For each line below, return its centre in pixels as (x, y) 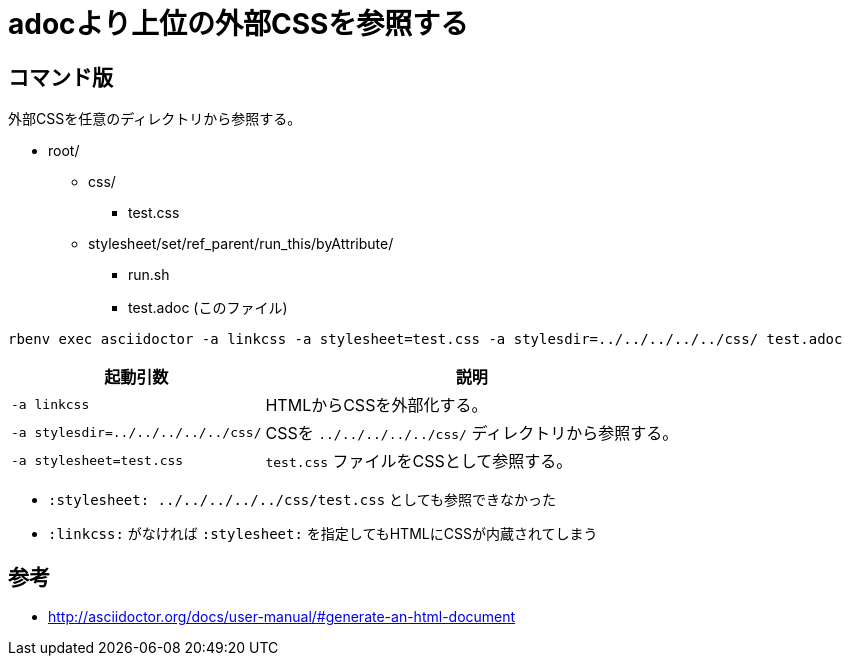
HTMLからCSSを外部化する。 (376, 405)
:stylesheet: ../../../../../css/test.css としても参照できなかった (302, 500)
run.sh (149, 275)
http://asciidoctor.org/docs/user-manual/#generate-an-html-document (282, 617)
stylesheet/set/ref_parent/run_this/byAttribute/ (241, 244)
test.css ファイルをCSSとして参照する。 (419, 461)
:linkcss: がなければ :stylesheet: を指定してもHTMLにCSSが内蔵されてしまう (323, 534)
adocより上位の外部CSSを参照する (238, 24)
